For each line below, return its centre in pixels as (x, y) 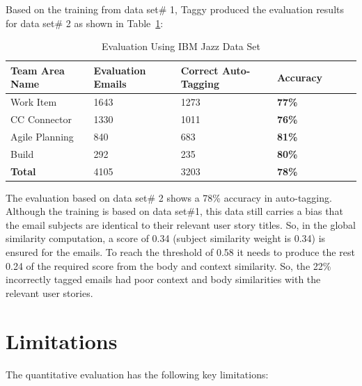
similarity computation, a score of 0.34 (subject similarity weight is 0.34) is (166, 238)
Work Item (34, 102)
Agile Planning (42, 136)
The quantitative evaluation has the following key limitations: (137, 374)
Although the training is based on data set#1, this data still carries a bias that (174, 211)
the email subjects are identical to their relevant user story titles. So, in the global (181, 224)
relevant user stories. (49, 292)
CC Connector (41, 119)
